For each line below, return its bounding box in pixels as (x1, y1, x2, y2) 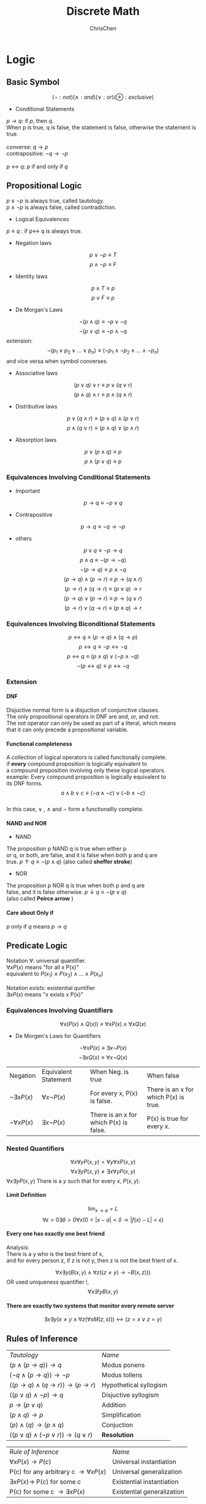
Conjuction (101, 1420, 134, 1429)
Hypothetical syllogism (101, 1381, 167, 1389)
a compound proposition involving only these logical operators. (6, 766, 166, 774)
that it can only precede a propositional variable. (6, 726, 129, 733)
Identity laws (15, 272, 48, 280)
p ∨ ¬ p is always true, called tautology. (6, 197, 104, 204)
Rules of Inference (6, 1333, 78, 1344)
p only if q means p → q (6, 922, 67, 930)
